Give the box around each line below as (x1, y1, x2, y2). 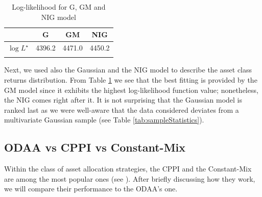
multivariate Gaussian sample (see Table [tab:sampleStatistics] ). (4, 114, 204, 125)
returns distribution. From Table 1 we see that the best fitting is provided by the (4, 74, 257, 85)
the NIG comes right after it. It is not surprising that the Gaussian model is (4, 94, 242, 105)
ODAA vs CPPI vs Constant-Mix (4, 139, 186, 155)
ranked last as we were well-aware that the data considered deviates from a (4, 104, 239, 115)
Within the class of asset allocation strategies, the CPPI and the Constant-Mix (4, 163, 252, 174)
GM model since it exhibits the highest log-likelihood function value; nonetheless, (4, 84, 258, 95)
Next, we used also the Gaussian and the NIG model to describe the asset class (4, 64, 252, 75)
